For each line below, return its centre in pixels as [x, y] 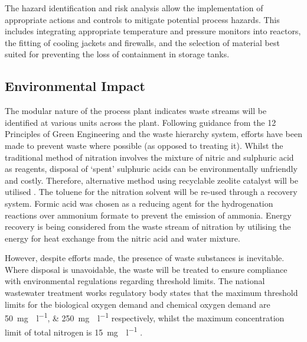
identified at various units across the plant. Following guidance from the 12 [141, 122]
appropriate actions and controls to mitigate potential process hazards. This [142, 19]
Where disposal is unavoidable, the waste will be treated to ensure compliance [146, 269]
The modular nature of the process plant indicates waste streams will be [136, 111]
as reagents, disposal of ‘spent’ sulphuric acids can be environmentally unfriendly [151, 169]
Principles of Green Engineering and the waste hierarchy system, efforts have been [153, 134]
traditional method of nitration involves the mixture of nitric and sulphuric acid [149, 157]
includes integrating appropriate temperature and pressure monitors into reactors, [153, 31]
